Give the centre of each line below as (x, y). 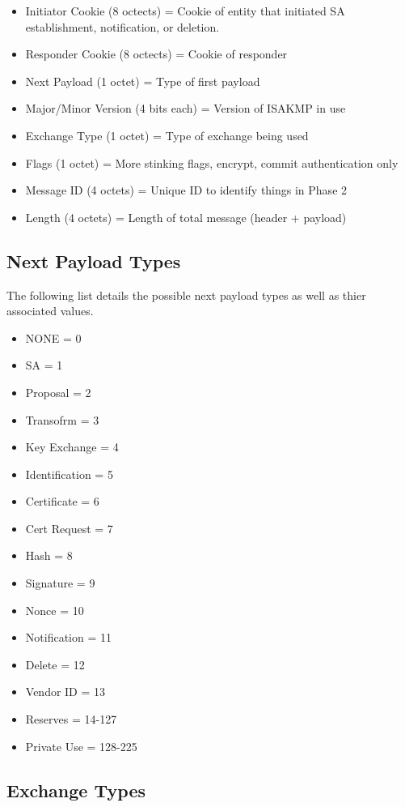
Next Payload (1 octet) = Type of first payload (143, 81)
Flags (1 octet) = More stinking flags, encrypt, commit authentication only (212, 162)
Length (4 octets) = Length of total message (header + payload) (186, 217)
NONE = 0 (53, 337)
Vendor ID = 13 (65, 692)
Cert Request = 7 (69, 528)
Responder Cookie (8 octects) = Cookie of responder (156, 54)
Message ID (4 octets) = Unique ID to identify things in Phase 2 (186, 190)
